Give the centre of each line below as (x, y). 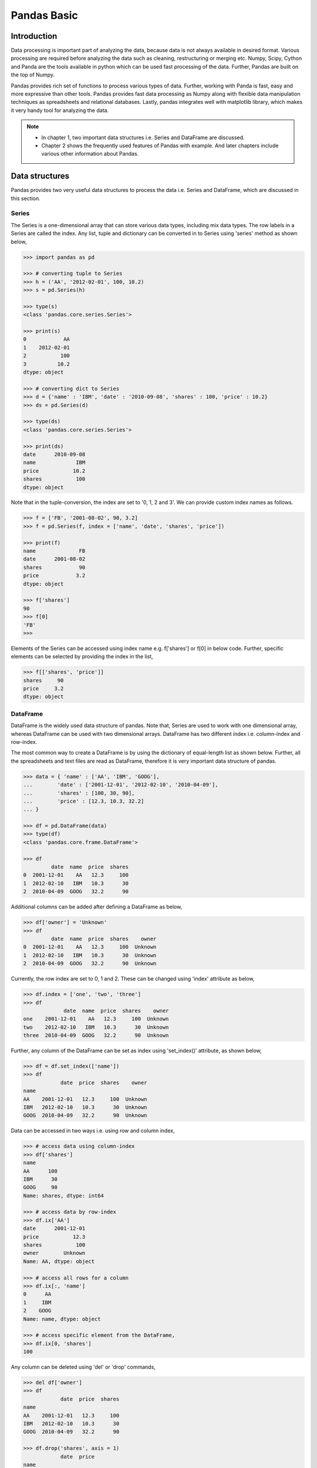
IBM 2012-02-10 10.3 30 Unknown (85, 1107)
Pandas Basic (45, 15)
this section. (26, 198)
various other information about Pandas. (90, 154)
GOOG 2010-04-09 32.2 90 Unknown (85, 1115)
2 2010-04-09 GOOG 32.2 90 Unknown (90, 964)
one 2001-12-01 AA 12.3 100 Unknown (96, 1019)
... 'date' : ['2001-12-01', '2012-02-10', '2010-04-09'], (121, 785)
